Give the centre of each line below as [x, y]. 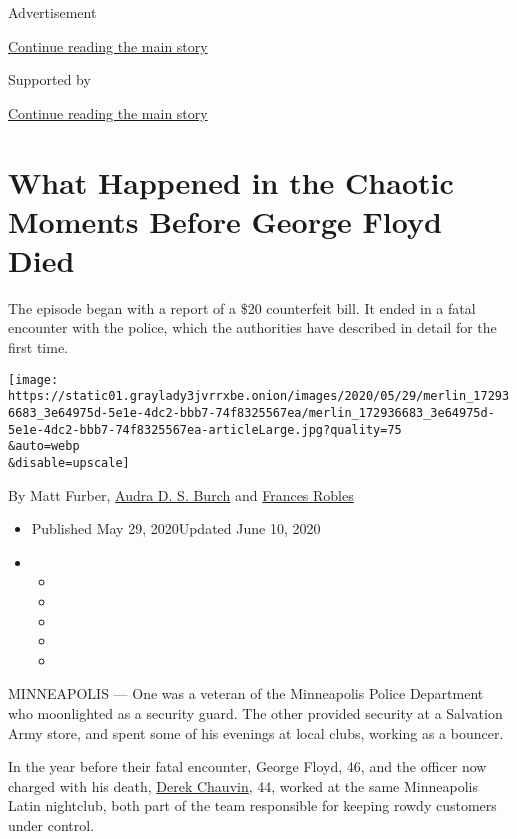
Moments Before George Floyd [225, 220]
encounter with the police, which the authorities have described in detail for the [252, 327]
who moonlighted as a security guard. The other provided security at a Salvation [255, 712]
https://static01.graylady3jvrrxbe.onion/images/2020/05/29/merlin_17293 [259, 396]
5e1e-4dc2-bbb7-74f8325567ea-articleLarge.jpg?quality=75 [205, 429]
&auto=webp [44, 446]
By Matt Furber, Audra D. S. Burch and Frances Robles [181, 494]
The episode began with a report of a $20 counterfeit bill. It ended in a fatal [242, 307]
